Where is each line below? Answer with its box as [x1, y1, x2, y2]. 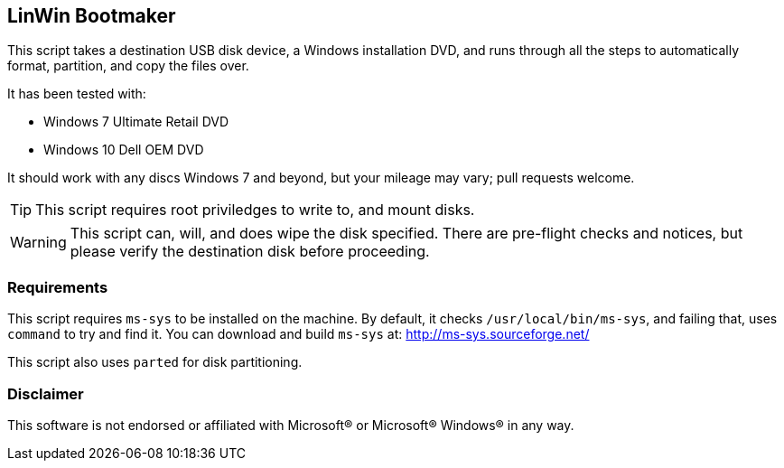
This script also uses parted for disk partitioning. [7, 354, 303, 370]
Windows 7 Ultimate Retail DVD [43, 114, 229, 130]
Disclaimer [7, 384, 84, 403]
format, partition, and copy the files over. [7, 58, 249, 74]
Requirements [7, 277, 108, 296]
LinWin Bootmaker [7, 5, 176, 27]
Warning [10, 233, 67, 252]
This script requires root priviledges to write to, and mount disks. [35, 201, 475, 220]
